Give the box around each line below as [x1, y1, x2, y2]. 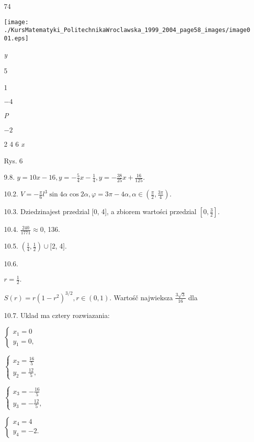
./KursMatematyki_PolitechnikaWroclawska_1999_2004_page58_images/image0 [4, 27, 251, 34]
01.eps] [4, 34, 29, 42]
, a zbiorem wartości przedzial [107, 206, 197, 217]
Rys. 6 [4, 155, 23, 165]
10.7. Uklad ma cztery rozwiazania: [4, 310, 110, 320]
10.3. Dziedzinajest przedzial [4, 206, 90, 217]
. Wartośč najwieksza [109, 292, 173, 302]
